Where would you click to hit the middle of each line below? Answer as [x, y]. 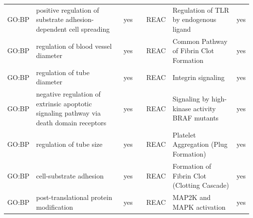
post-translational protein [74, 197]
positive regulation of [68, 10]
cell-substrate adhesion [70, 175]
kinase [182, 108]
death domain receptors [71, 123]
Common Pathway [200, 41]
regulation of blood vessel [74, 46]
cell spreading [89, 29]
